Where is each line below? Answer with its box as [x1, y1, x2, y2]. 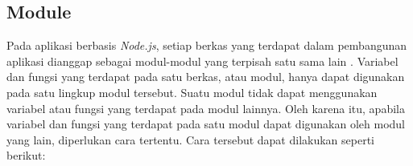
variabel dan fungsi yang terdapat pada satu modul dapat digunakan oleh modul [6, 115, 405, 132]
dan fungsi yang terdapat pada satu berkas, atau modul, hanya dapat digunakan [6, 68, 405, 85]
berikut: [6, 147, 46, 164]
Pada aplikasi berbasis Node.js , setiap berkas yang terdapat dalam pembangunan [6, 37, 407, 54]
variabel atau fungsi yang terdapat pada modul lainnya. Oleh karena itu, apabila [6, 99, 405, 116]
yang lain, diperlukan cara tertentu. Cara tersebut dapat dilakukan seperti [6, 131, 375, 148]
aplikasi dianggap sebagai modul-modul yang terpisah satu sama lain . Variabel [6, 52, 399, 69]
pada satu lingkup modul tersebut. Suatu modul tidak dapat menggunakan [6, 83, 378, 100]
